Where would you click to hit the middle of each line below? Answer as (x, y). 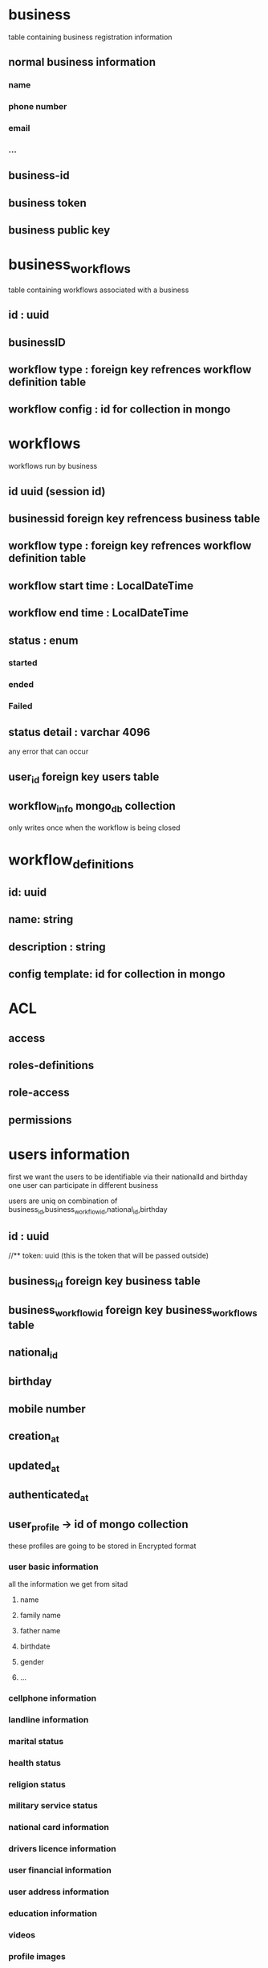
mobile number (47, 1409)
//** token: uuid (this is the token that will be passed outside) (109, 1256)
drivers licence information (62, 1849)
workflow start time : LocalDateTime (101, 586)
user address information (59, 1892)
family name (41, 1615)
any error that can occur (49, 751)
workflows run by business (53, 466)
